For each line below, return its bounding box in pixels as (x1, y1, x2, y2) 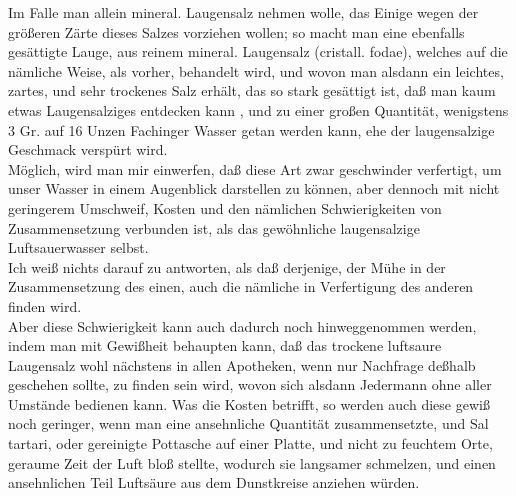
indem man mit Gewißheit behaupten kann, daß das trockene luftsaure (8, 335, 442, 356)
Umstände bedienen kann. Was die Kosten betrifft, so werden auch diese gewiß (8, 393, 490, 414)
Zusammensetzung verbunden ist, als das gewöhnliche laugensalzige (8, 217, 420, 238)
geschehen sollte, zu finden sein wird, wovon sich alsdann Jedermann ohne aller (8, 374, 492, 395)
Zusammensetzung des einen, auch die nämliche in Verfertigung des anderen (8, 276, 474, 297)
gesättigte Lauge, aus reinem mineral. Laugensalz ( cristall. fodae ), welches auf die (8, 41, 508, 62)
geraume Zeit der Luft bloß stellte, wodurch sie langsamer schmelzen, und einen (8, 452, 496, 473)
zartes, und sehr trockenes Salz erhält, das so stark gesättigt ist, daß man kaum (8, 80, 496, 101)
